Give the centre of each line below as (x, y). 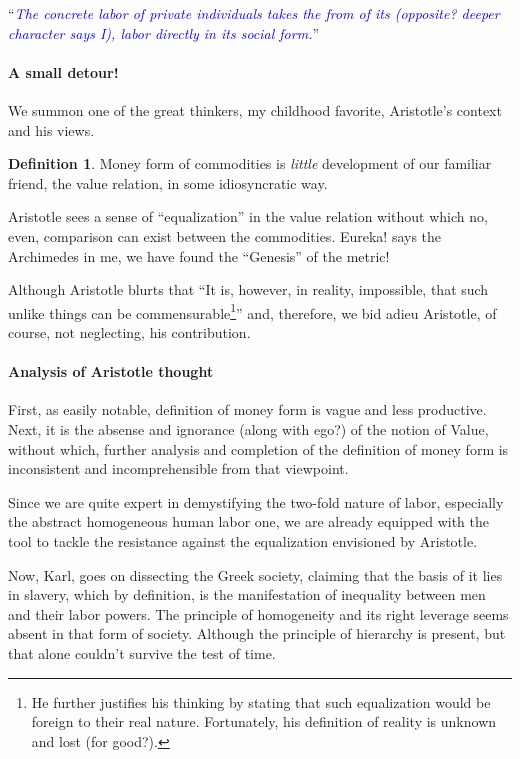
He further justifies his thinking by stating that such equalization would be (261, 701)
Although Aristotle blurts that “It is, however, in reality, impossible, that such (248, 289)
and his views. (51, 129)
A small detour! (63, 71)
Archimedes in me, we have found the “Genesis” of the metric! (199, 255)
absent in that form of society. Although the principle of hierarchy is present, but (257, 633)
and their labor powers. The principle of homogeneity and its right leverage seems (258, 613)
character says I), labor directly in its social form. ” (164, 32)
